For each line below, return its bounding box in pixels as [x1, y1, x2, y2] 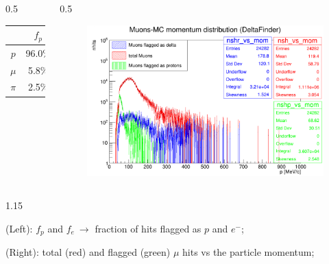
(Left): [5, 221, 33, 235]
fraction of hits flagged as [95, 221, 202, 235]
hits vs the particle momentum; [182, 245, 315, 259]
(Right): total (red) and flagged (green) [5, 245, 171, 259]
